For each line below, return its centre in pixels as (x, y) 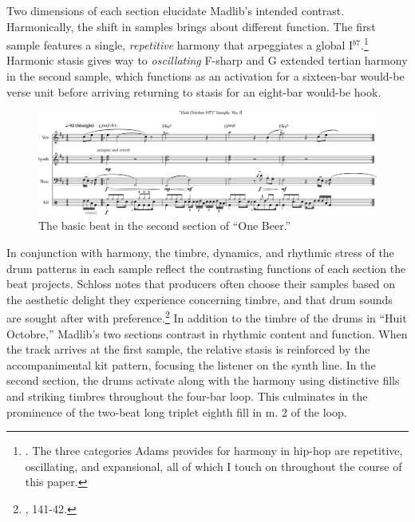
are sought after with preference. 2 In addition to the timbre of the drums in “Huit (207, 317)
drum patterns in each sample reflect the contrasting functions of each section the (206, 268)
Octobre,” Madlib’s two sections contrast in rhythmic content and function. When (207, 333)
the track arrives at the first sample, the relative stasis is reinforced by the (188, 349)
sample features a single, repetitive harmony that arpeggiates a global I (180, 44)
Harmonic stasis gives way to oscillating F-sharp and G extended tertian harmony (207, 60)
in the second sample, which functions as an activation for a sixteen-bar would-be (206, 76)
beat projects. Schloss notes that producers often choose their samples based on (201, 284)
